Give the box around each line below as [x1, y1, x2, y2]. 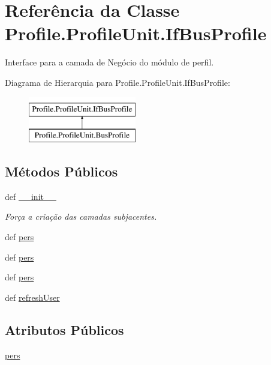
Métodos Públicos [5, 162, 118, 181]
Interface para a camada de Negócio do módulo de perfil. [5, 56, 214, 68]
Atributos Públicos [5, 320, 124, 339]
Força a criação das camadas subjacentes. [5, 210, 157, 223]
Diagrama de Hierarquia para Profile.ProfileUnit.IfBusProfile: [5, 76, 230, 88]
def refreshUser [5, 291, 60, 303]
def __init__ [5, 190, 56, 202]
